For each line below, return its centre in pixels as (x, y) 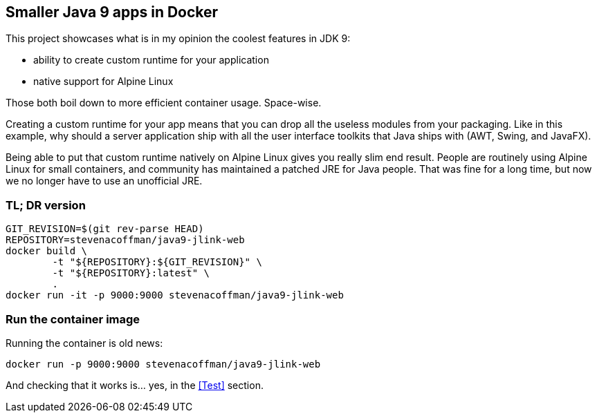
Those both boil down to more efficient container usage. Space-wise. (164, 103)
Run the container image (73, 319)
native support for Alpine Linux (103, 82)
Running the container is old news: (84, 343)
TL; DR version (46, 205)
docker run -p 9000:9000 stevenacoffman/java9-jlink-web (163, 364)
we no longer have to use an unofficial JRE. (104, 181)
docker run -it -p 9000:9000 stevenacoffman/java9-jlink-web (175, 295)
